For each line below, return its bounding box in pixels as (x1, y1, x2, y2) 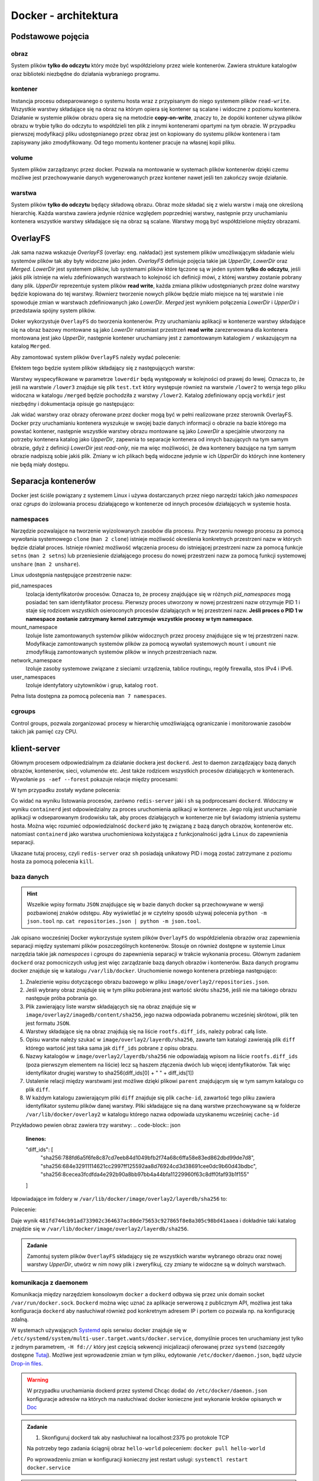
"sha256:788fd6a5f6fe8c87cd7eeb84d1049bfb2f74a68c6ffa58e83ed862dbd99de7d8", (40, 1154, 255, 1161)
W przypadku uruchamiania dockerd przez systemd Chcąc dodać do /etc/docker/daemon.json (27, 1387, 268, 1395)
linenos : (25, 1135, 47, 1142)
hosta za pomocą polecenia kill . (11, 858, 94, 865)
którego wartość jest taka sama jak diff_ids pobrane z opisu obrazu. (25, 1044, 198, 1052)
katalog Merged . (11, 342, 51, 350)
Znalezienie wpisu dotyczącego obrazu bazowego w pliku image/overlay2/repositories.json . (25, 978, 270, 985)
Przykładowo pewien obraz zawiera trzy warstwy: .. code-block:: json (11, 1121, 181, 1129)
